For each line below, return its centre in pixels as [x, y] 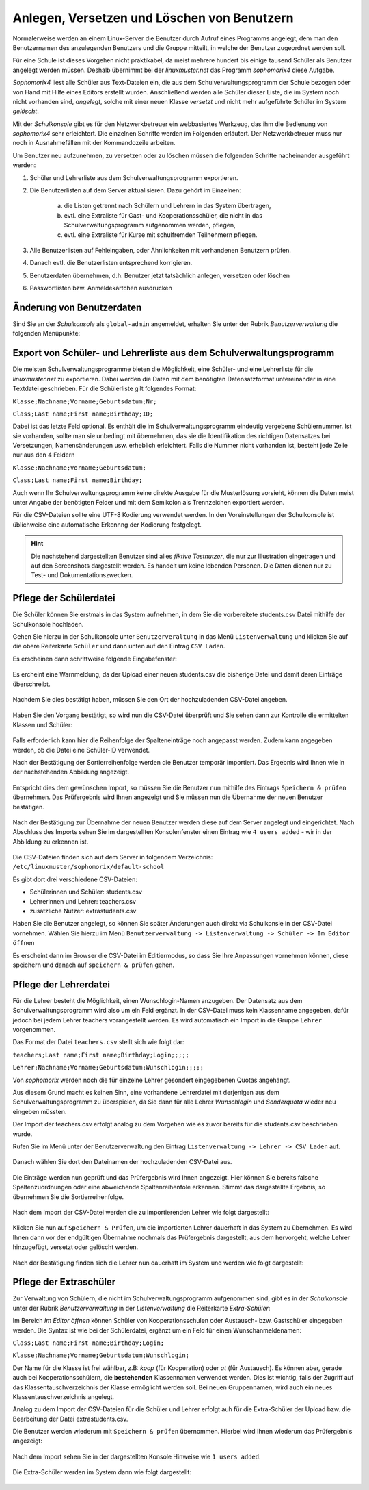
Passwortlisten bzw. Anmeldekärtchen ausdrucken [101, 288]
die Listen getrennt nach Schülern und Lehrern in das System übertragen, [167, 206]
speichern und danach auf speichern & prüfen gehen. [93, 965]
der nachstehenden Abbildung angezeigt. [71, 772]
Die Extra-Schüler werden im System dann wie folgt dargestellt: [102, 1472]
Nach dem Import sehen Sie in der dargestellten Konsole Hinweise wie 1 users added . [137, 1456]
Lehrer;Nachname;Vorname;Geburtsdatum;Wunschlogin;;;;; [108, 1068]
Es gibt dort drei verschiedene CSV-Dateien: [75, 879]
